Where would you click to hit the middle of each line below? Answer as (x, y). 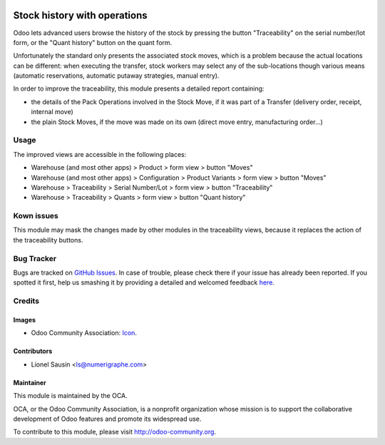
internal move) (52, 112)
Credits (26, 301)
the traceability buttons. (48, 240)
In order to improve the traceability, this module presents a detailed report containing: (139, 88)
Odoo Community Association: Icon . (84, 333)
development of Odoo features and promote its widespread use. (107, 419)
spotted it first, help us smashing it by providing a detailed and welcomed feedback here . (144, 282)
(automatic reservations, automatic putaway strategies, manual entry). (116, 76)
